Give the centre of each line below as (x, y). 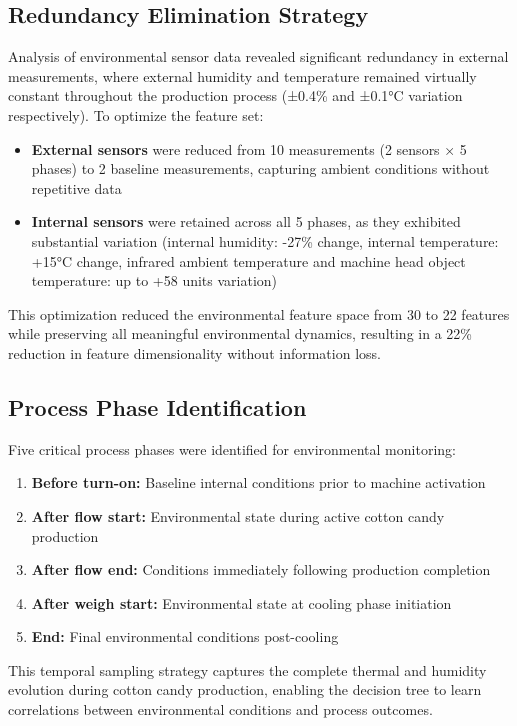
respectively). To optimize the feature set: (136, 114)
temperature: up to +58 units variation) (154, 280)
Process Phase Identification (157, 406)
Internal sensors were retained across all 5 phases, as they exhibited (246, 221)
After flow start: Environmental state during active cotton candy (238, 515)
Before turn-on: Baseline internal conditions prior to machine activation (258, 482)
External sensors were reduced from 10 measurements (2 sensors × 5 (249, 148)
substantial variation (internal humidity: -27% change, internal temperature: (265, 240)
